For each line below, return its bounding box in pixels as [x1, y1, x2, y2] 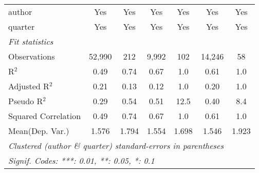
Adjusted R [8, 80, 49, 92]
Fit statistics [8, 35, 53, 47]
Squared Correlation [8, 110, 81, 122]
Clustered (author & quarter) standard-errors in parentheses [8, 140, 224, 151]
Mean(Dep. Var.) [8, 125, 69, 137]
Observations [8, 50, 55, 62]
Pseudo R [8, 95, 43, 107]
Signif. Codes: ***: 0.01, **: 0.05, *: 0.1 [8, 155, 155, 166]
